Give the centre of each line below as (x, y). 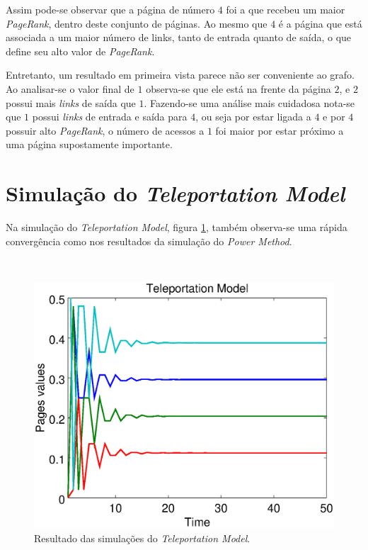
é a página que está (320, 23)
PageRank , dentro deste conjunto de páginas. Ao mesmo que (137, 23)
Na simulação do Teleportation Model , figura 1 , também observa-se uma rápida (177, 227)
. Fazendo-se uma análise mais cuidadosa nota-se (249, 102)
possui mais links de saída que (71, 102)
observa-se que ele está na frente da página (238, 88)
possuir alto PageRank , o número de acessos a (105, 130)
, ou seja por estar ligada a (253, 117)
